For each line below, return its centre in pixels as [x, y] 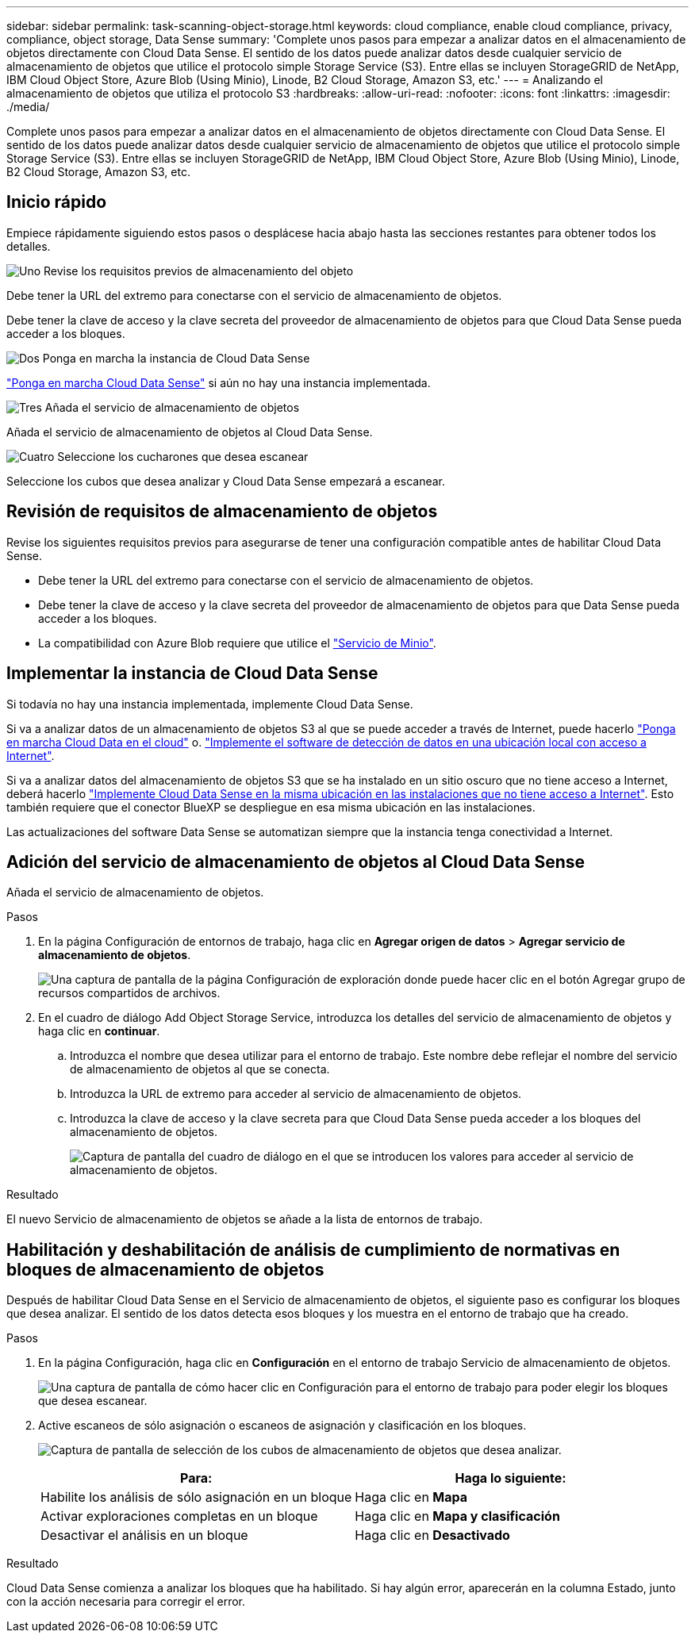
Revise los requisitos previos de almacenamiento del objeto [199, 271]
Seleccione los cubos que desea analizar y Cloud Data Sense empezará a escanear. [226, 481]
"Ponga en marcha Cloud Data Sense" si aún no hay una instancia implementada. [219, 382]
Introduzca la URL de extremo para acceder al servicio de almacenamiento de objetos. [296, 1094]
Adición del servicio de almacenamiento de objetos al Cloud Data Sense [296, 862]
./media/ [28, 107]
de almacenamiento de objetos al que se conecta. [200, 1069]
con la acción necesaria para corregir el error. [126, 1602]
